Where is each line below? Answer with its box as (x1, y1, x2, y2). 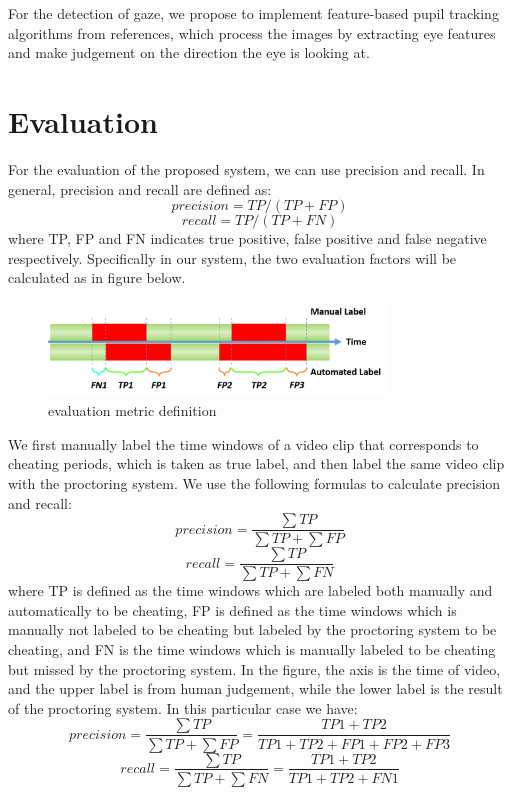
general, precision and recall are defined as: (8, 178, 272, 199)
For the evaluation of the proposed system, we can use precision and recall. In (8, 158, 485, 179)
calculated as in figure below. (8, 267, 186, 288)
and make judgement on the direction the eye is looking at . (8, 42, 370, 63)
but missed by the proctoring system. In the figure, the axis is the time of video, (8, 658, 501, 679)
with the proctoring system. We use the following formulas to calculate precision (8, 472, 501, 493)
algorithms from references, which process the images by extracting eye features (8, 22, 496, 43)
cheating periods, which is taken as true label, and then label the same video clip (8, 453, 505, 474)
